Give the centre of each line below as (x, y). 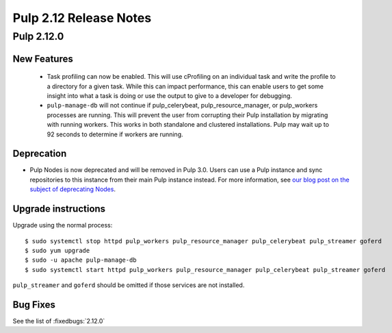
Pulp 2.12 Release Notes (82, 18)
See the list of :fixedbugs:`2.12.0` (59, 321)
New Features (43, 59)
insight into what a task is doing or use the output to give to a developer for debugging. (169, 96)
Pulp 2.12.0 (38, 36)
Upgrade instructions (59, 209)
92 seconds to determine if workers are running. (115, 134)
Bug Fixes (34, 305)
